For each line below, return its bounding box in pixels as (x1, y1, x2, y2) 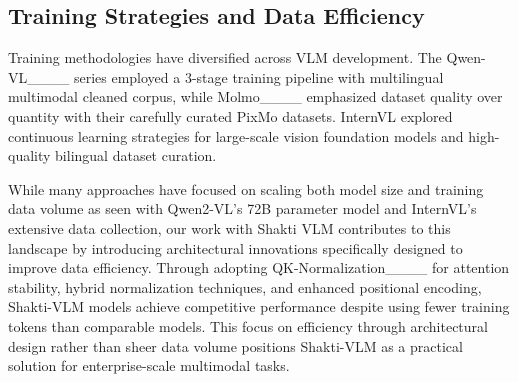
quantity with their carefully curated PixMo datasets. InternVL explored (8, 105, 453, 126)
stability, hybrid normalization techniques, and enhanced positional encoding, (8, 276, 482, 297)
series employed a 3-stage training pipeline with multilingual (73, 66, 444, 87)
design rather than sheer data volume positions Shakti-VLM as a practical (8, 335, 463, 356)
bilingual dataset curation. (55, 145, 217, 166)
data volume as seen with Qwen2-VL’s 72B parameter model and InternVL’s (8, 198, 477, 219)
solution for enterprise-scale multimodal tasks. (8, 355, 290, 376)
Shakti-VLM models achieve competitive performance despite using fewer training (8, 296, 510, 317)
